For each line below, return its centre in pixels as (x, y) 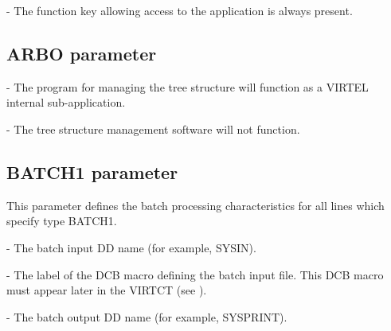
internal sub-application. (66, 102)
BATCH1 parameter (92, 171)
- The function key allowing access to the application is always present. (180, 10)
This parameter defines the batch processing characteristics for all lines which (195, 205)
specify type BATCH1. (62, 221)
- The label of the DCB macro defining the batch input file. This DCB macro (195, 274)
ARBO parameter (82, 53)
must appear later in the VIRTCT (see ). (107, 290)
